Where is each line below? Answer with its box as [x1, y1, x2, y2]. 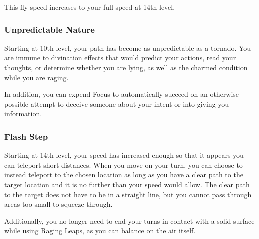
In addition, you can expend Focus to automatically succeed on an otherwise [4, 89, 239, 99]
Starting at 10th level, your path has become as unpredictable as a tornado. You [4, 42, 251, 53]
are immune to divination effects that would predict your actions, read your [4, 52, 236, 63]
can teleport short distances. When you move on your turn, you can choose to [4, 159, 243, 170]
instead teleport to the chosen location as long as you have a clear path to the [4, 169, 243, 180]
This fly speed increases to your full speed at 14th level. [4, 2, 175, 12]
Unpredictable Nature [4, 23, 95, 35]
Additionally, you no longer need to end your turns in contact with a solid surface [4, 215, 255, 226]
